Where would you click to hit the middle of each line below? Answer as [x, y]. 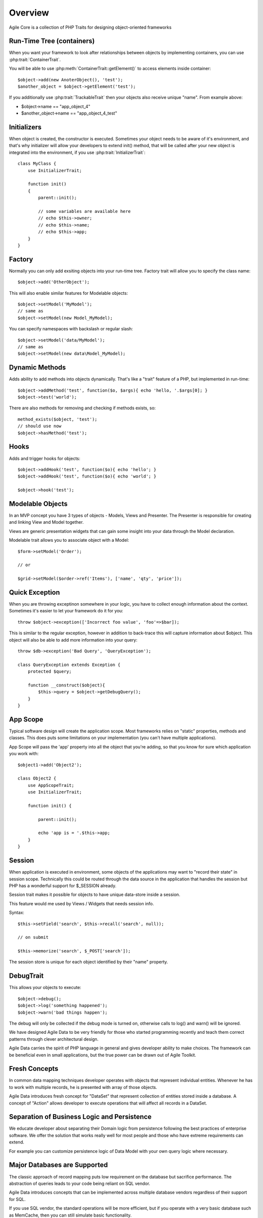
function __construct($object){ [66, 685]
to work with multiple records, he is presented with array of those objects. [83, 1087]
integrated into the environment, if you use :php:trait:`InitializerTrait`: [77, 152]
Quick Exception [35, 592]
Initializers [25, 127]
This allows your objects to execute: [45, 988]
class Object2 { [37, 779]
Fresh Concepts [34, 1069]
